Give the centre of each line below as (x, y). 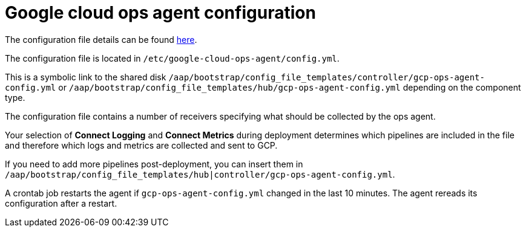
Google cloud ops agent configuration (160, 13)
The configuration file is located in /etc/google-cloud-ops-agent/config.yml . (172, 58)
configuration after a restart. (61, 203)
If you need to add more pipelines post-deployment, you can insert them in (154, 164)
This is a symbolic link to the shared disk (86, 77)
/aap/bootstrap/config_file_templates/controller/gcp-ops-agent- (327, 77)
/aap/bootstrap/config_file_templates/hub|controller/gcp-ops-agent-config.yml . (200, 174)
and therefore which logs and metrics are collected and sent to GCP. (141, 145)
